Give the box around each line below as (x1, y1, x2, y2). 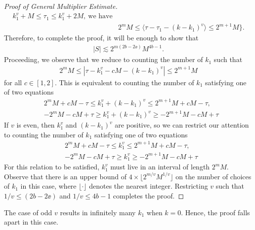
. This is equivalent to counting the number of (54, 77, 194, 87)
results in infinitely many (60, 207, 136, 217)
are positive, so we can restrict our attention (115, 120, 249, 130)
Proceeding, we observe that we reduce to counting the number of (4, 54, 203, 65)
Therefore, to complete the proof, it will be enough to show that (4, 33, 199, 43)
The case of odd (4, 207, 52, 217)
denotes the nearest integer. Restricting (89, 181, 208, 191)
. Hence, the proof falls (181, 207, 250, 217)
